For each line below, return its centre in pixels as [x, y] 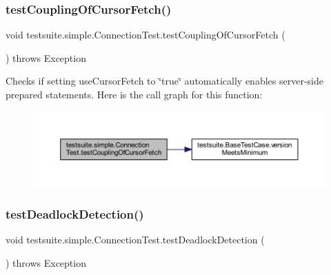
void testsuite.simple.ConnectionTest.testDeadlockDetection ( [135, 240]
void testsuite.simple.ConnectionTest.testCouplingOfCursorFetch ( [146, 35]
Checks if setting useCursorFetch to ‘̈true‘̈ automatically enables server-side [164, 81]
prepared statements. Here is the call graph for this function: [134, 94]
